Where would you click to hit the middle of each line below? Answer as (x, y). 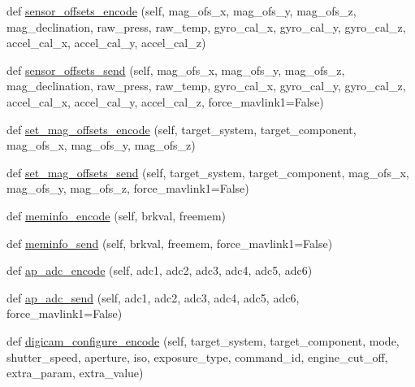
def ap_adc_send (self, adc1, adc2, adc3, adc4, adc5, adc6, (153, 297)
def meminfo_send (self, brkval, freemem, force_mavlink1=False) (170, 243)
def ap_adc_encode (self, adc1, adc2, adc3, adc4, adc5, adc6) (160, 270)
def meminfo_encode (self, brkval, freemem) (117, 215)
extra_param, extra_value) (75, 373)
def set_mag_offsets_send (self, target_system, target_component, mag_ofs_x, (208, 172)
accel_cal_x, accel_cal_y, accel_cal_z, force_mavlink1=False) (165, 101)
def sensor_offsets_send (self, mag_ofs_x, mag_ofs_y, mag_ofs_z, (176, 70)
